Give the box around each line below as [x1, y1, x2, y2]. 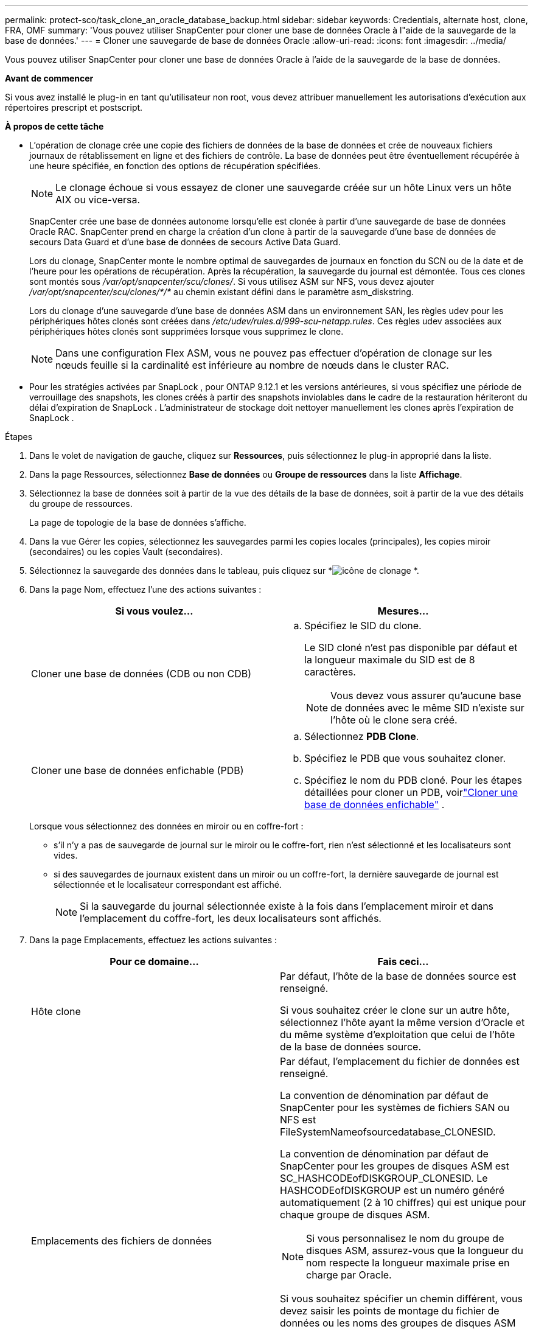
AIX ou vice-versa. [55, 194, 141, 206]
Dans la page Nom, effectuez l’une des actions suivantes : [29, 584, 262, 595]
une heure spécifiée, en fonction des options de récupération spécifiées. [29, 161, 321, 171]
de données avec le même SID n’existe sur [330, 702, 524, 714]
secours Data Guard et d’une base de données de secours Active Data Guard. [29, 237, 341, 247]
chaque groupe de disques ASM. [280, 1209, 430, 1221]
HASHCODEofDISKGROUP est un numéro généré [280, 1184, 505, 1196]
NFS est [280, 1114, 316, 1126]
